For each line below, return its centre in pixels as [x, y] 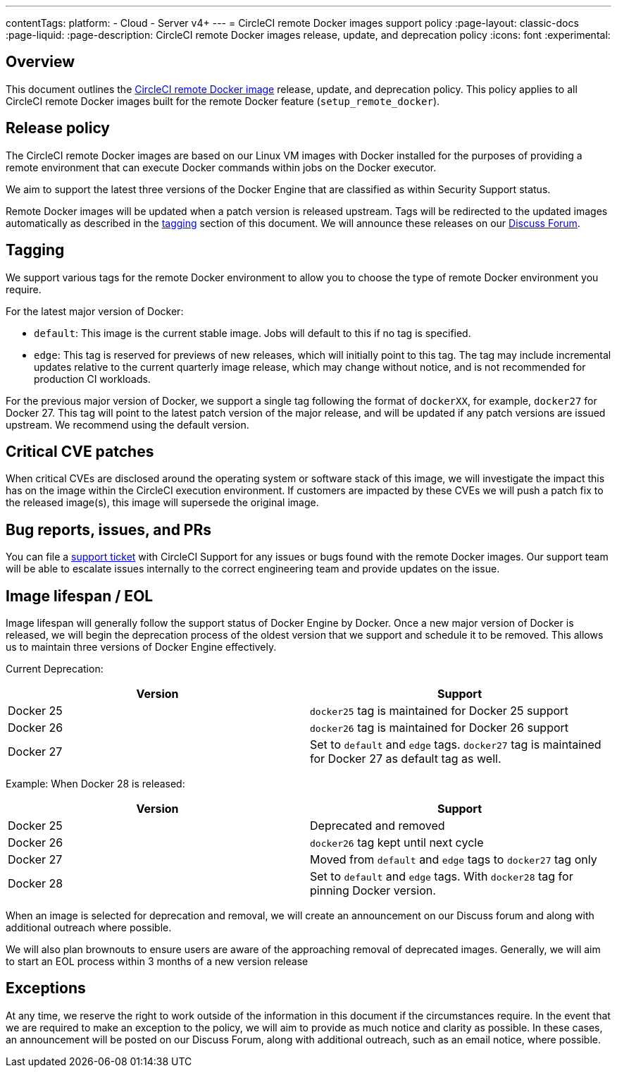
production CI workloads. [92, 379]
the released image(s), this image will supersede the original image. [162, 503]
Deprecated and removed [378, 826]
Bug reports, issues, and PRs [109, 529]
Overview [40, 62]
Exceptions [46, 988]
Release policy [58, 128]
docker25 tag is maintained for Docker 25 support [439, 711]
